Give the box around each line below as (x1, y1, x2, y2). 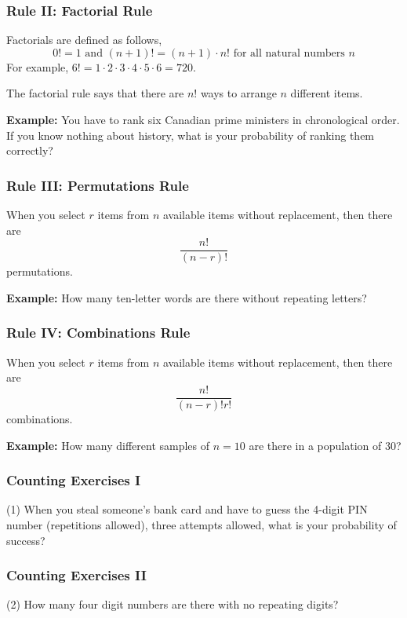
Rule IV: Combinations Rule (6, 323, 191, 342)
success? (6, 532, 45, 548)
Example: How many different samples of (6, 437, 210, 453)
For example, (6, 58, 69, 75)
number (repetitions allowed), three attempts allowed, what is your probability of (6, 516, 397, 532)
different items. (290, 85, 363, 101)
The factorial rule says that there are (6, 85, 184, 101)
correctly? (6, 142, 53, 159)
